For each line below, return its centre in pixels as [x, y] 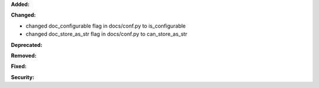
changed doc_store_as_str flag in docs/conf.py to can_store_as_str [106, 34]
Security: [23, 77]
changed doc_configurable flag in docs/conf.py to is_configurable [106, 26]
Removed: [24, 55]
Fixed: [19, 66]
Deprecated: [27, 45]
